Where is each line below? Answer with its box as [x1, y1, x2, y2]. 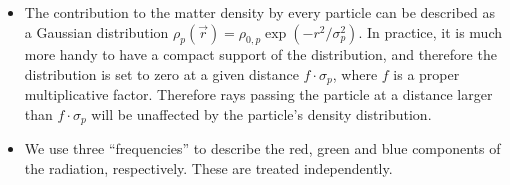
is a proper [393, 63, 460, 84]
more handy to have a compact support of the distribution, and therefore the [24, 44, 497, 65]
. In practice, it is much [358, 21, 502, 42]
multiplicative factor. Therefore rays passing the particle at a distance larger [24, 84, 493, 105]
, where [332, 63, 378, 84]
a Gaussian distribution [24, 21, 169, 42]
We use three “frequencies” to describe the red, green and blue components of [24, 138, 501, 159]
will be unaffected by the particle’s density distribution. [91, 104, 432, 125]
